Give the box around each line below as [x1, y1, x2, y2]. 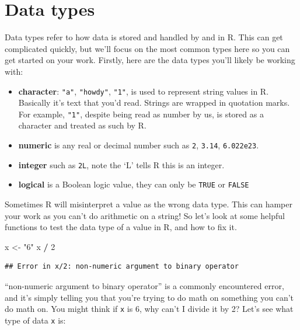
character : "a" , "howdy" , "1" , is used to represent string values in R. [18, 85, 269, 97]
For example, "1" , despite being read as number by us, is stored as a [18, 107, 264, 120]
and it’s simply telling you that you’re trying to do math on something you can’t [5, 291, 294, 303]
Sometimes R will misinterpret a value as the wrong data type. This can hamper [5, 197, 292, 210]
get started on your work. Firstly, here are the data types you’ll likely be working [5, 54, 295, 66]
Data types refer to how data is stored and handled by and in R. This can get [5, 31, 283, 43]
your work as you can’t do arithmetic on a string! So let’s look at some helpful [5, 209, 285, 221]
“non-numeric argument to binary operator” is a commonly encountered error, [5, 279, 284, 291]
